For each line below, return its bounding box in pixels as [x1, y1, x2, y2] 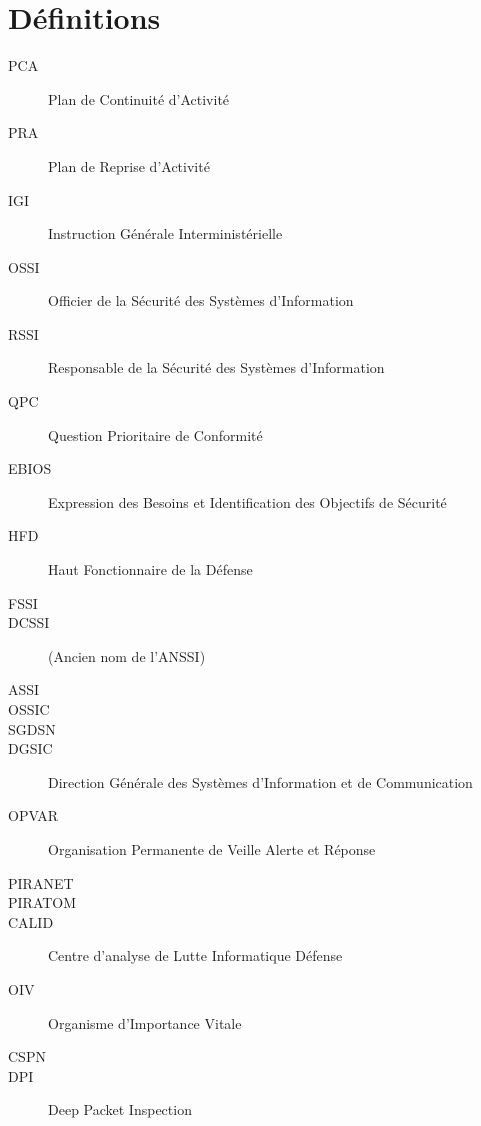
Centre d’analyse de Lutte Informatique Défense [48, 945, 343, 966]
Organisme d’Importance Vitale [48, 1012, 242, 1033]
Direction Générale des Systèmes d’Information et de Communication [48, 771, 473, 792]
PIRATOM [8, 892, 77, 913]
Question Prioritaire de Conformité [48, 424, 263, 445]
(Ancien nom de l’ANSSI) [48, 645, 206, 666]
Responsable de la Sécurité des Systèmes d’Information [48, 357, 385, 378]
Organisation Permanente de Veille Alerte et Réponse [48, 838, 376, 859]
